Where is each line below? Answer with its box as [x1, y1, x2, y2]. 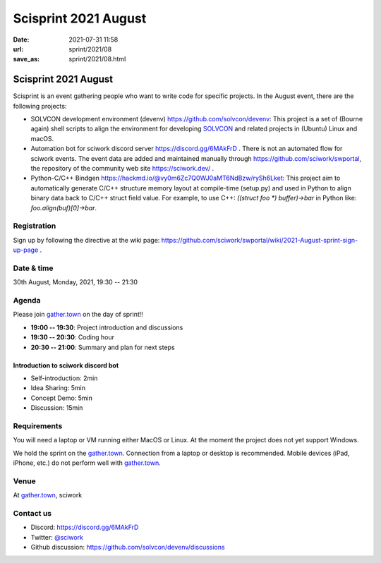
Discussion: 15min [30, 404, 83, 412]
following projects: [13, 102, 67, 110]
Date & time [13, 263, 54, 273]
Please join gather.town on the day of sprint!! [13, 310, 144, 319]
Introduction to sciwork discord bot [13, 361, 119, 370]
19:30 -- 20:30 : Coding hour [30, 333, 114, 341]
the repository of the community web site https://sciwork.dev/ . [30, 164, 214, 172]
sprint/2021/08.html [68, 55, 126, 63]
